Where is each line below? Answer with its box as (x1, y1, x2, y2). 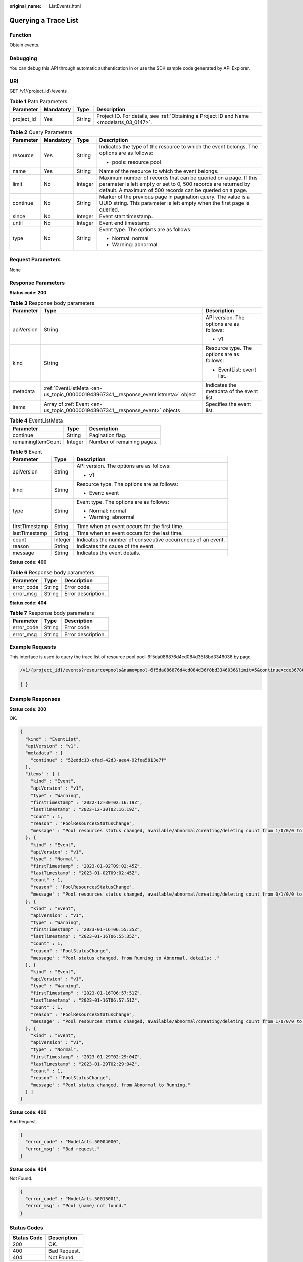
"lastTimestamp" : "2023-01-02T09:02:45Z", (30, 870, 140, 876)
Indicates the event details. (76, 549, 141, 556)
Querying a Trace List (9, 16, 78, 25)
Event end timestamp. (99, 219, 151, 226)
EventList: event (218, 366, 256, 373)
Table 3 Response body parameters (9, 300, 95, 307)
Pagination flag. (89, 432, 127, 439)
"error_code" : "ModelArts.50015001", (25, 1196, 121, 1201)
